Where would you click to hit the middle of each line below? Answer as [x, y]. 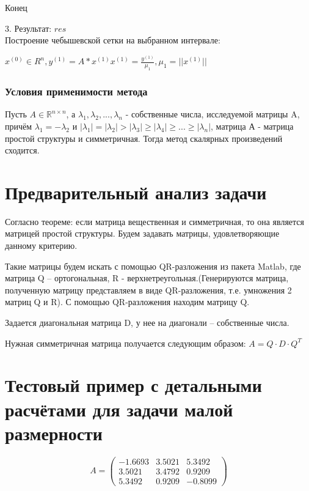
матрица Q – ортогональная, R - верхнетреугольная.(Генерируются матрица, [147, 278]
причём [19, 126]
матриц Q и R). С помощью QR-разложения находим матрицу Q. [127, 302]
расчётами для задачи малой [119, 409]
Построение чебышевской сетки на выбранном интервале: [113, 40]
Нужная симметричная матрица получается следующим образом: [125, 343]
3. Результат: [28, 28]
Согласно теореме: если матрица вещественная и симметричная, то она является [154, 221]
